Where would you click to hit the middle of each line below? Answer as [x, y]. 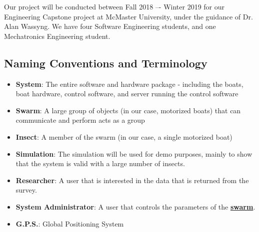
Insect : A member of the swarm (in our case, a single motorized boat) [124, 136]
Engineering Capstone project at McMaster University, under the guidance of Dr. [128, 16]
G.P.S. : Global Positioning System [70, 223]
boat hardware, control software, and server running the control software [127, 94]
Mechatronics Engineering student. [57, 36]
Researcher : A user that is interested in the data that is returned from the [132, 180]
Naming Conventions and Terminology [106, 63]
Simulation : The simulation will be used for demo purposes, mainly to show [134, 153]
